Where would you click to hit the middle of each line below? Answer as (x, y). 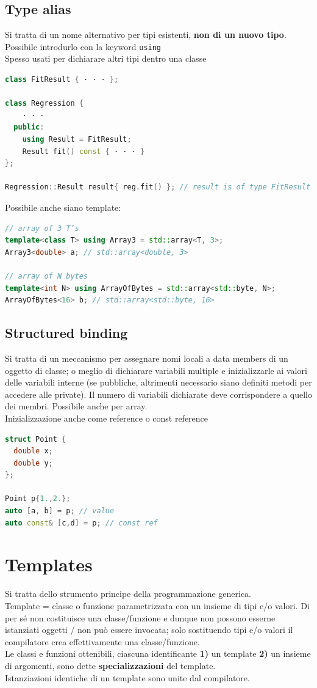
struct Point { (36, 439)
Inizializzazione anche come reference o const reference (107, 418)
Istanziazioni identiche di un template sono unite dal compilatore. (127, 677)
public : (29, 127)
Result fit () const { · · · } (84, 151)
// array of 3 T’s (42, 228)
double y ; (33, 463)
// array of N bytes (47, 276)
